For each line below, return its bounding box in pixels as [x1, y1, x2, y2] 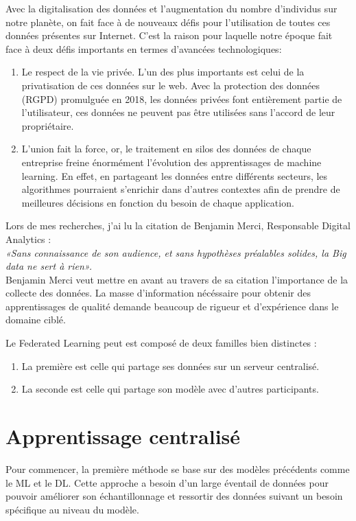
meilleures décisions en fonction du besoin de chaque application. [21, 195, 294, 209]
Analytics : [5, 231, 51, 246]
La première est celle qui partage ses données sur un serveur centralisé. [21, 358, 320, 373]
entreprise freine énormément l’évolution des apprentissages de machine [21, 154, 322, 169]
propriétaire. [21, 118, 74, 132]
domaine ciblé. [5, 312, 66, 327]
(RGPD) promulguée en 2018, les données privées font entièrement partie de [21, 91, 342, 106]
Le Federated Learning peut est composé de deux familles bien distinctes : [5, 336, 317, 350]
